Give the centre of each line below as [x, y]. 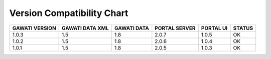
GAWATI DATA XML [85, 28]
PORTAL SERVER [175, 28]
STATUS [243, 28]
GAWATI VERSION [34, 28]
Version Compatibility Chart [69, 13]
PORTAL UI [214, 28]
